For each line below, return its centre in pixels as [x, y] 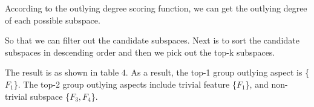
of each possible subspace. [53, 20]
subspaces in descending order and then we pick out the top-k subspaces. [140, 52]
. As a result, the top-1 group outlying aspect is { [218, 72]
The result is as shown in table [62, 72]
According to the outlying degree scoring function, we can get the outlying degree [156, 8]
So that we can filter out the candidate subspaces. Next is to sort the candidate [152, 40]
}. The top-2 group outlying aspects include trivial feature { [125, 84]
